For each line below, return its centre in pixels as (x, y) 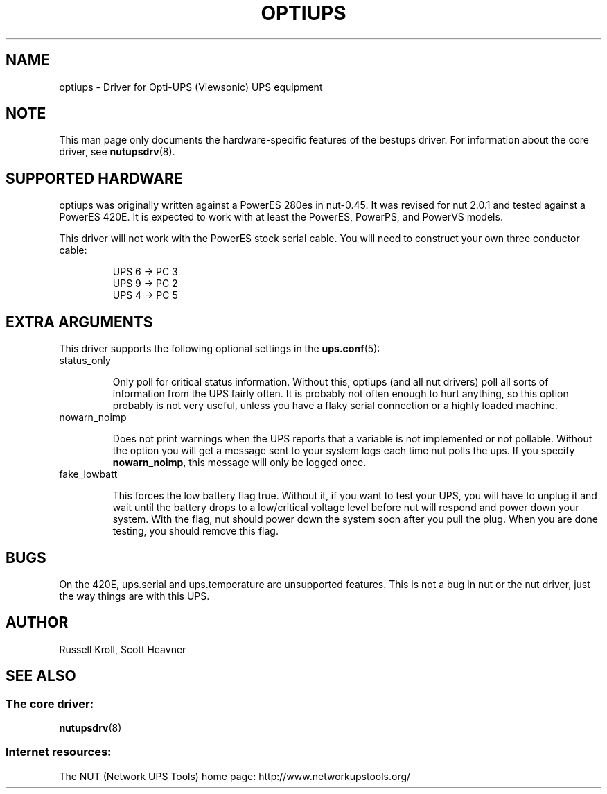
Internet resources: (59, 752)
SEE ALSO (41, 676)
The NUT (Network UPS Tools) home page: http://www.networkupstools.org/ (235, 776)
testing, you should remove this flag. (195, 531)
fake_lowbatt (88, 474)
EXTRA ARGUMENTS (79, 322)
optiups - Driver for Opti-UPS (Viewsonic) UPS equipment (191, 87)
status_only (85, 361)
